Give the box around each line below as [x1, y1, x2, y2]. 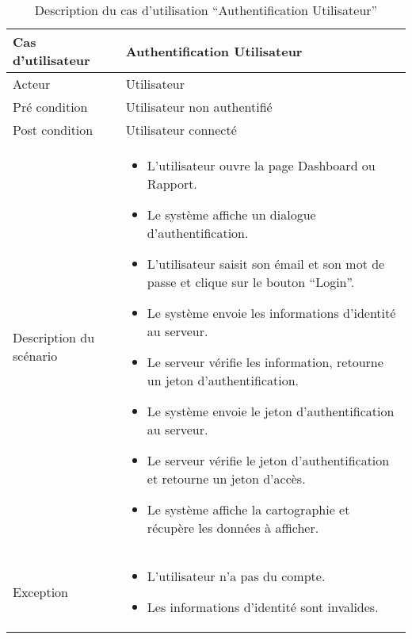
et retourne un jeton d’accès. [147, 469, 306, 488]
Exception [13, 582, 69, 601]
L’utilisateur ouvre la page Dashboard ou [147, 156, 376, 174]
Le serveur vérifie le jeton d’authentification [147, 451, 390, 469]
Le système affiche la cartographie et [147, 500, 350, 518]
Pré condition [13, 98, 88, 116]
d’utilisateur [13, 51, 90, 69]
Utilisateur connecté [125, 121, 237, 139]
